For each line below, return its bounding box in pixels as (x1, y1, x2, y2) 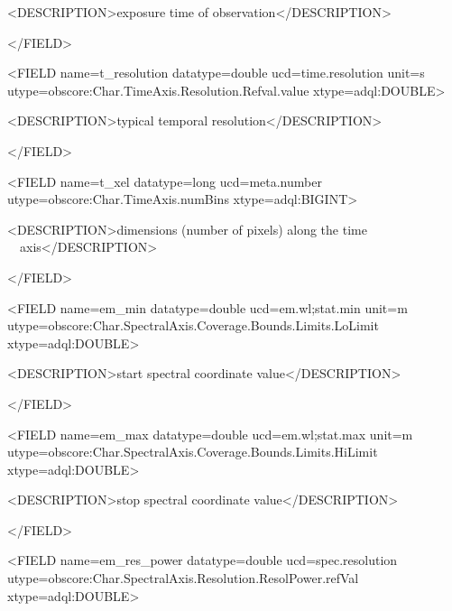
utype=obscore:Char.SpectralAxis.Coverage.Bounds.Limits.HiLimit (7, 442, 378, 461)
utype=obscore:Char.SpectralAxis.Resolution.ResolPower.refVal (7, 569, 359, 588)
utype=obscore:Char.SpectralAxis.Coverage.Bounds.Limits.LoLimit (7, 316, 379, 335)
